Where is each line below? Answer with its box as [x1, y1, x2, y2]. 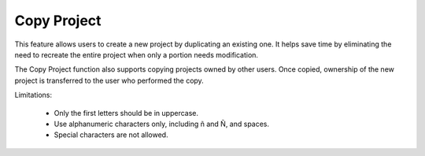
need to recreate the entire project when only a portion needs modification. [14, 50, 259, 59]
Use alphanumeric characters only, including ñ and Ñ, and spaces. [54, 119, 270, 128]
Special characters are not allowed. [54, 130, 168, 139]
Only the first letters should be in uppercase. [54, 108, 199, 117]
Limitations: [14, 91, 53, 100]
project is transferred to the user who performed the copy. [14, 76, 204, 85]
